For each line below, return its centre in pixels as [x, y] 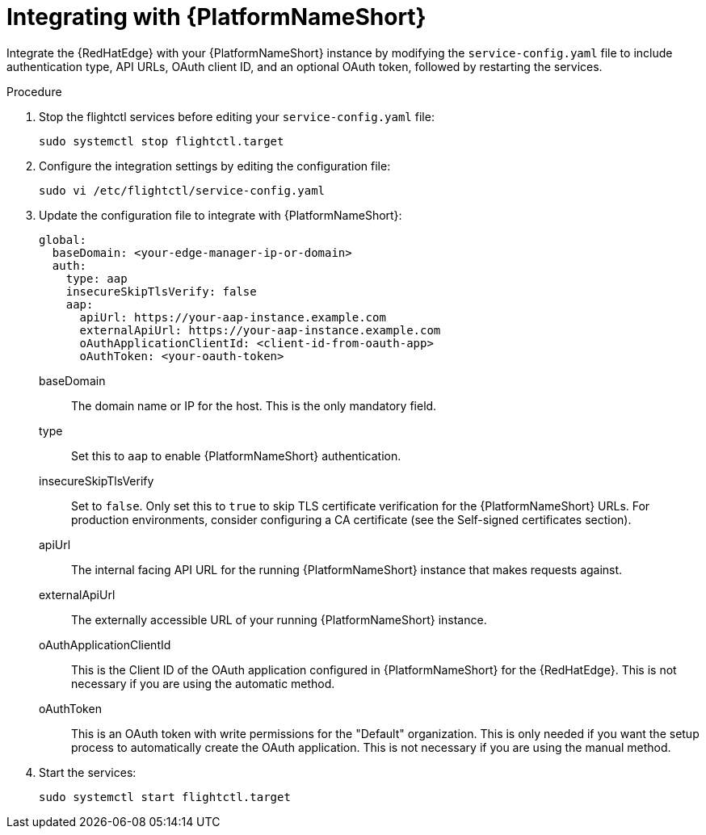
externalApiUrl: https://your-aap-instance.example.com [260, 330]
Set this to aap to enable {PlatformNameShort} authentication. [236, 455]
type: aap [97, 278]
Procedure [34, 91]
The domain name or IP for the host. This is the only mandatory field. [254, 405]
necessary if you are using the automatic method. [203, 683]
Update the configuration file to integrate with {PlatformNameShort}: [221, 215]
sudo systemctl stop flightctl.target [162, 141]
